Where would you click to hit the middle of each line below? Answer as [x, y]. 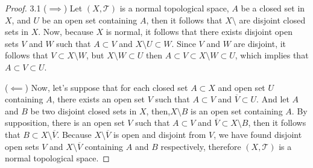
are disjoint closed [272, 20]
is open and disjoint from [160, 134]
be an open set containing [90, 20]
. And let [273, 99]
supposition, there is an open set [65, 123]
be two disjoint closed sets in [84, 110]
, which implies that [272, 55]
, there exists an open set [99, 99]
